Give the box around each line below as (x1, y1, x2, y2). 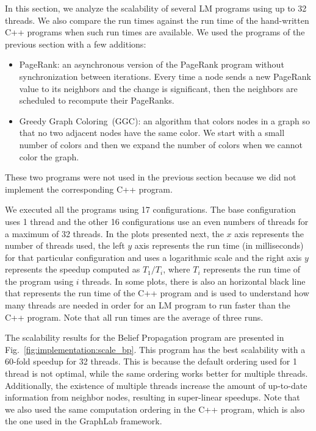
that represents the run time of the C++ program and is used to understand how (5, 287, 309, 299)
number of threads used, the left (5, 239, 125, 252)
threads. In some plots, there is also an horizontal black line (82, 274, 306, 287)
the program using (5, 274, 74, 287)
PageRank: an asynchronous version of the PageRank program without (19, 58, 284, 71)
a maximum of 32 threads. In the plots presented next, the (5, 227, 224, 240)
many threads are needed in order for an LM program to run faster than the (5, 299, 290, 312)
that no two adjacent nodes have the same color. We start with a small (19, 126, 285, 139)
